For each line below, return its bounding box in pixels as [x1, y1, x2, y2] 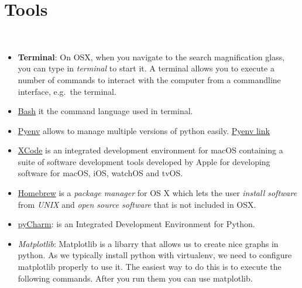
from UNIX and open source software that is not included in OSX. [18, 198, 256, 210]
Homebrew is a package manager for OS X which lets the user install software [18, 187, 297, 199]
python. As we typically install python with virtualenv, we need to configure [18, 249, 292, 261]
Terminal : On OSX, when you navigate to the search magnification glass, [18, 50, 285, 63]
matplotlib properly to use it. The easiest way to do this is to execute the [18, 260, 282, 273]
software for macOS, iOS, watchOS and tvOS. [18, 167, 183, 179]
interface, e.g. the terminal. [18, 85, 116, 97]
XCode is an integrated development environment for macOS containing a [18, 144, 283, 156]
